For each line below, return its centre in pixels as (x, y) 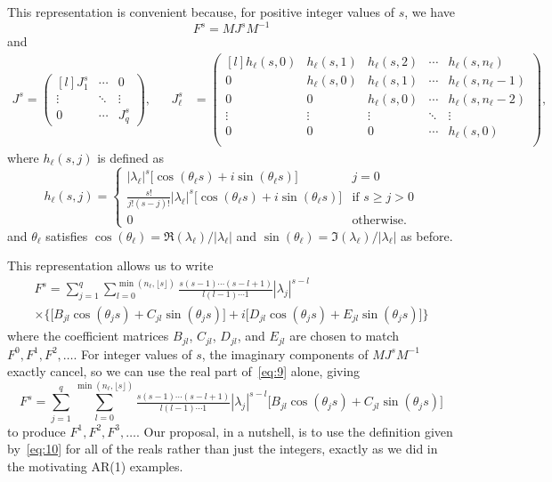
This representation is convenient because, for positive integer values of (201, 12)
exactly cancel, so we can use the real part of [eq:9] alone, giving (184, 371)
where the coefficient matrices (88, 336)
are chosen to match (345, 336)
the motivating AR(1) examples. (95, 466)
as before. (427, 235)
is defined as (130, 157)
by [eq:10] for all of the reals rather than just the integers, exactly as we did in (223, 449)
